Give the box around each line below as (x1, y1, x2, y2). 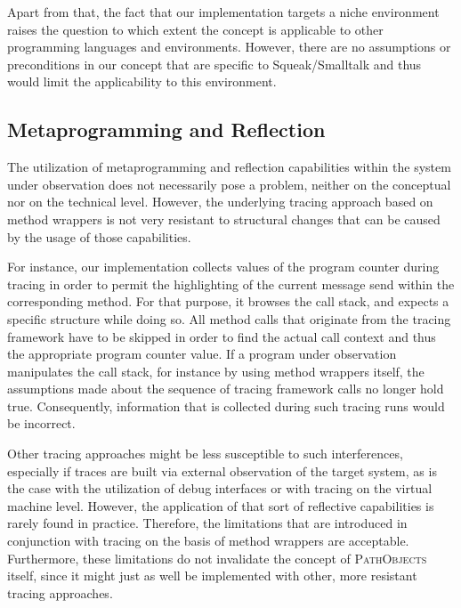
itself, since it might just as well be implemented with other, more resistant (7, 566, 417, 585)
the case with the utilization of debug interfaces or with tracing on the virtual (7, 479, 433, 498)
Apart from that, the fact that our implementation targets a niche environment (7, 3, 440, 20)
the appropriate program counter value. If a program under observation (7, 345, 397, 363)
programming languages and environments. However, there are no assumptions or (7, 37, 451, 56)
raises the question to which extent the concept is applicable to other (7, 20, 384, 38)
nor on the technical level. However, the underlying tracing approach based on (7, 192, 433, 211)
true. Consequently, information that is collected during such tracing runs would (7, 396, 445, 415)
